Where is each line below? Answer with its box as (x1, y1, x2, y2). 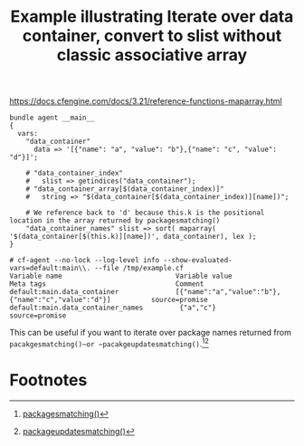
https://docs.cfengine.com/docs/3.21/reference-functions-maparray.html (9, 96, 282, 107)
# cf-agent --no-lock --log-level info (9, 256, 160, 265)
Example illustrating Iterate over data (10, 6, 294, 27)
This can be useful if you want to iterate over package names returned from (9, 327, 291, 338)
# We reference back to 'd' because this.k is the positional (25, 208, 265, 218)
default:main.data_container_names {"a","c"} (9, 303, 217, 313)
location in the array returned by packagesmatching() (9, 216, 221, 225)
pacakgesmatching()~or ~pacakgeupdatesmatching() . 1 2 (9, 337, 210, 349)
